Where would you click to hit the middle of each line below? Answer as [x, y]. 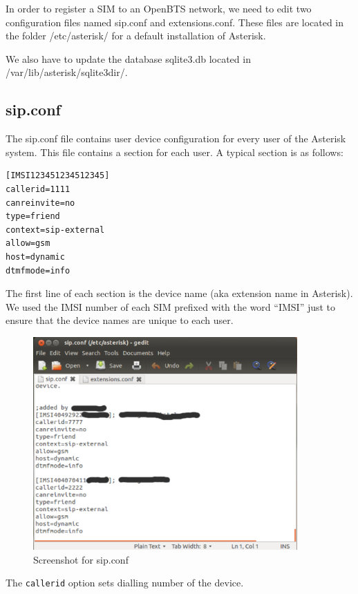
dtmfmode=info [38, 270]
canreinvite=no [40, 203]
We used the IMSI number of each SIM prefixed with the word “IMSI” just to [171, 306]
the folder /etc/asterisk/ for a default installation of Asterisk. [136, 36]
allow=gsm [28, 243]
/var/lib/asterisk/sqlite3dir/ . [67, 72]
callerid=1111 [38, 189]
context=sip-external [55, 230]
